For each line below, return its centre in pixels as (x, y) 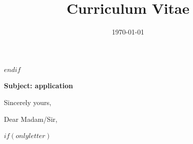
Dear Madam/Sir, (31, 119)
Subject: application (39, 86)
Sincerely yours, (28, 102)
